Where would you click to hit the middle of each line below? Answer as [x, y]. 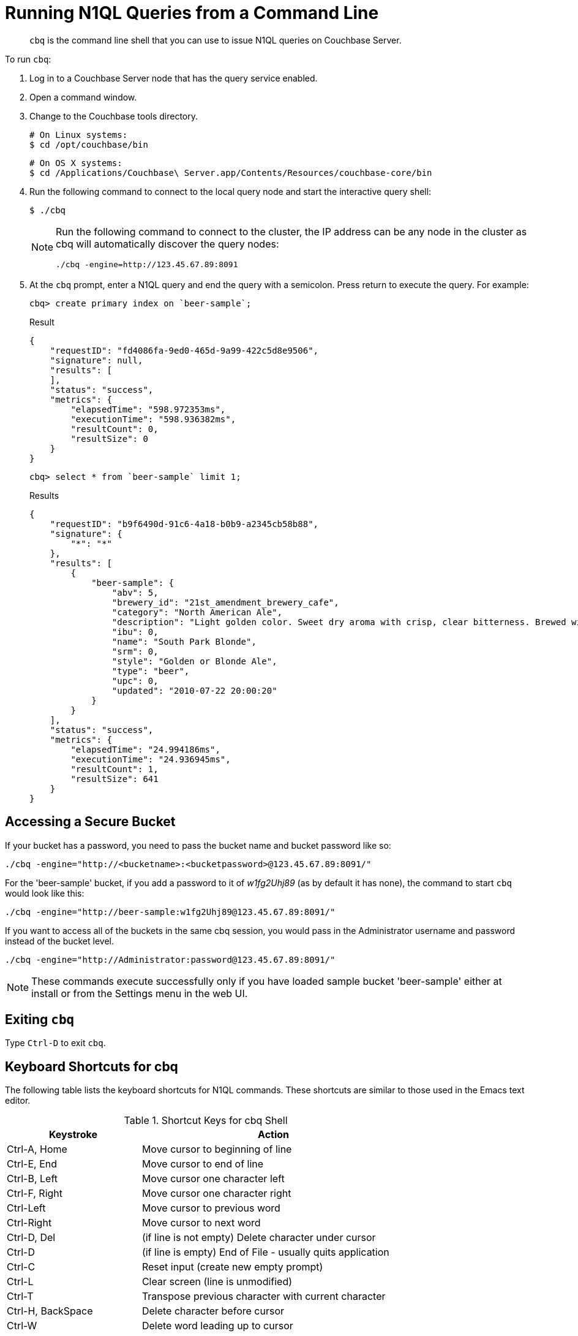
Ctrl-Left [26, 1208]
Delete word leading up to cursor [217, 1326]
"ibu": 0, [135, 632]
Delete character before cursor [213, 1311]
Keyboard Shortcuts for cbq [92, 1066]
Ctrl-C [21, 1267]
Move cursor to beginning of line [217, 1149]
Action [274, 1135]
